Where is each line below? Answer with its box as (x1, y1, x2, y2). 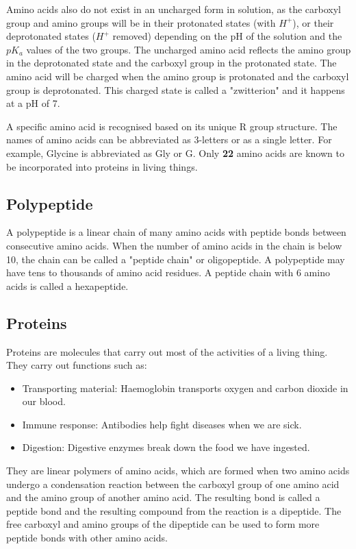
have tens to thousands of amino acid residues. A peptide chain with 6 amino (6, 265, 330, 280)
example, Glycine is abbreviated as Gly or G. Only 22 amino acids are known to (6, 145, 344, 160)
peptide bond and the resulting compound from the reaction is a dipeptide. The (6, 503, 342, 517)
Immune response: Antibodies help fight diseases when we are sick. (22, 417, 302, 431)
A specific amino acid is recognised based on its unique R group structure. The (6, 119, 338, 133)
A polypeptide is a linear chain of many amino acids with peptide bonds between (6, 225, 346, 239)
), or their (292, 15, 334, 29)
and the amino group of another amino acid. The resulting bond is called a (6, 490, 320, 504)
